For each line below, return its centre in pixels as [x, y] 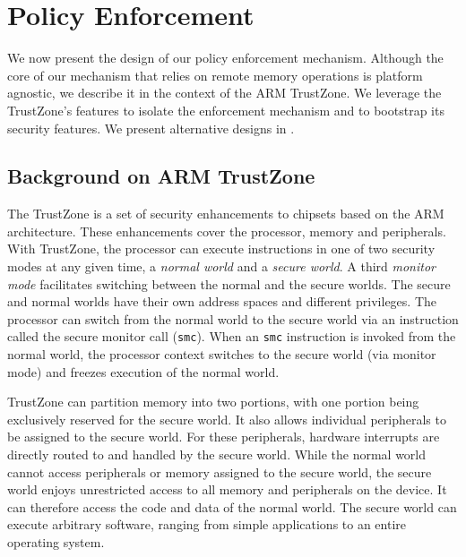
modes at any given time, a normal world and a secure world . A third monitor [221, 266]
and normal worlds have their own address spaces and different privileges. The [222, 301]
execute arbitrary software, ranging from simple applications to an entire [207, 524]
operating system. [56, 542]
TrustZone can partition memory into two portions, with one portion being [213, 402]
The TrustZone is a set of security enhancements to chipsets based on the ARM [226, 214]
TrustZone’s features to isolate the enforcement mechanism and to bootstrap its [226, 110]
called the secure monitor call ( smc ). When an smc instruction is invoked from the [232, 336]
